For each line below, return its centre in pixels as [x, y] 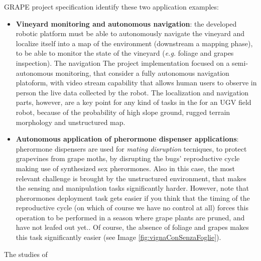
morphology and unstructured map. [71, 122]
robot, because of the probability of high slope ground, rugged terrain [123, 112]
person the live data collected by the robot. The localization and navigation [132, 92]
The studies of [26, 254]
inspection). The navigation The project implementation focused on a [123, 62]
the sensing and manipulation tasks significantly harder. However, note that [132, 188]
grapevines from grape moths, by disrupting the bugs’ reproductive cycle [128, 158]
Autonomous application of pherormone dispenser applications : [127, 139]
